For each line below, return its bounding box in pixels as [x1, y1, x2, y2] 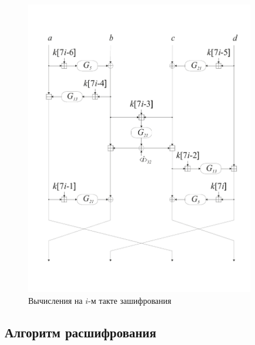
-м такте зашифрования [88, 294, 172, 306]
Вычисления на [28, 294, 83, 306]
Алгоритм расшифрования [5, 323, 156, 341]
